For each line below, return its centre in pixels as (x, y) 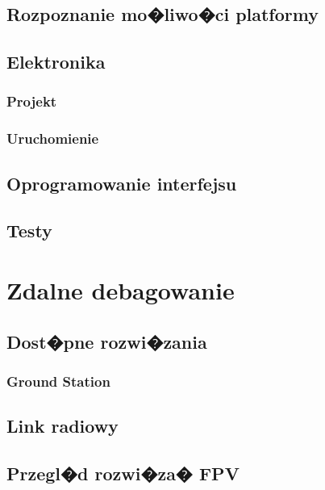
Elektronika (56, 62)
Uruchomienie (53, 138)
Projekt (32, 101)
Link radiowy (62, 426)
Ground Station (58, 381)
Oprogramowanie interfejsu (122, 183)
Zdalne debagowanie (121, 290)
